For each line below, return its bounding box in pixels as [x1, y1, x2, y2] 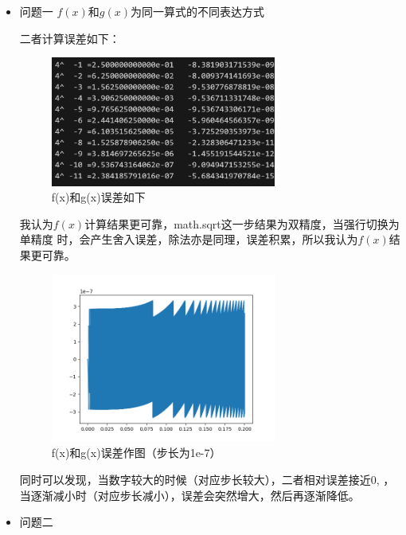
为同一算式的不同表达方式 [131, 3, 264, 19]
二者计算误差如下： [19, 29, 120, 46]
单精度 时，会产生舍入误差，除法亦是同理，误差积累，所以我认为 [19, 231, 358, 248]
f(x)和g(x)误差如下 [51, 189, 146, 205]
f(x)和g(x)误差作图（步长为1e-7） [51, 444, 221, 461]
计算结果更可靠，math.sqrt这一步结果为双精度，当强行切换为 [84, 215, 400, 232]
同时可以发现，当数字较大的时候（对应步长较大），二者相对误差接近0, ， [19, 471, 395, 487]
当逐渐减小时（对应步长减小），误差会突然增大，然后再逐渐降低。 [19, 486, 360, 503]
